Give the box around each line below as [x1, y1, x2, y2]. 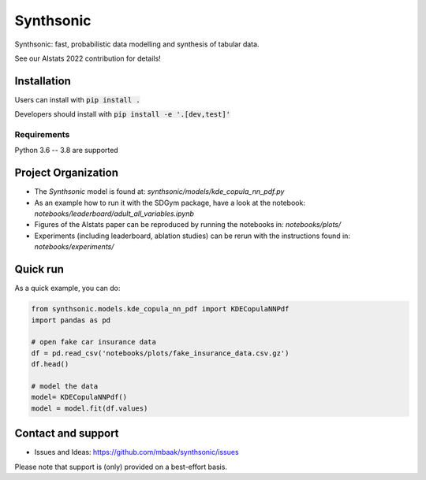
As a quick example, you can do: [14, 284, 121, 293]
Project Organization [14, 166, 118, 180]
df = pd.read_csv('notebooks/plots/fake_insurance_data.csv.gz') [31, 348, 290, 358]
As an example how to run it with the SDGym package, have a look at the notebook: [34, 198, 305, 207]
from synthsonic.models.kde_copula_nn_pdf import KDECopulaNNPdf [31, 304, 290, 314]
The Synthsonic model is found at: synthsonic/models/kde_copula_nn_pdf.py [34, 187, 285, 196]
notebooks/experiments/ [34, 242, 114, 251]
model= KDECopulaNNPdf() [31, 393, 128, 402]
